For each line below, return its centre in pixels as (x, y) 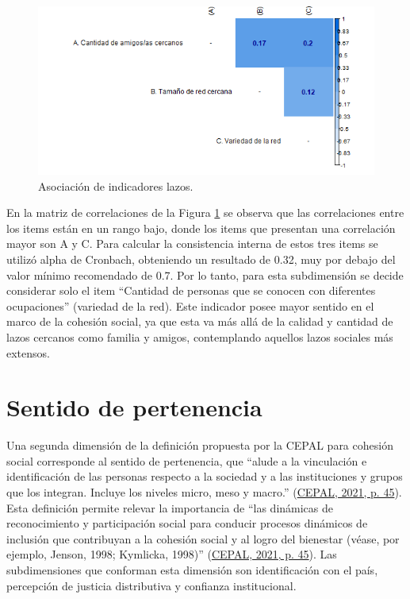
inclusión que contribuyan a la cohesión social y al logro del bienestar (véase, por (203, 538)
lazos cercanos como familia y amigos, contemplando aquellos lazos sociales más (200, 336)
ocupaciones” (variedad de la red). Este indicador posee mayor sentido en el (190, 305)
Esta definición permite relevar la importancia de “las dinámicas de (170, 507)
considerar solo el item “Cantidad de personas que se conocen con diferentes (191, 290)
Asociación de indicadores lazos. (116, 185)
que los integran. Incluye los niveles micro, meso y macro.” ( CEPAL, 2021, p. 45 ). (204, 492)
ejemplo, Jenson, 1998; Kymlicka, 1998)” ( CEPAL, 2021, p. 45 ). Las (172, 554)
